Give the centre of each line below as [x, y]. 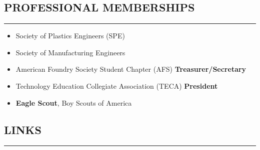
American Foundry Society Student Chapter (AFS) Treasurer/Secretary [131, 69]
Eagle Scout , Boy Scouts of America [74, 102]
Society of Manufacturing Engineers [70, 52]
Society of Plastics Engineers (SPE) [70, 36]
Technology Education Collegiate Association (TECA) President [117, 85]
